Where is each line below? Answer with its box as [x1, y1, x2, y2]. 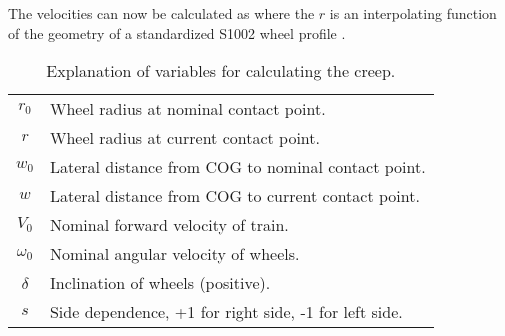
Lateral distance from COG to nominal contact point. [49, 155, 426, 179]
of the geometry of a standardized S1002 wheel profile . [8, 22, 346, 43]
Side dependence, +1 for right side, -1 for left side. [49, 300, 403, 324]
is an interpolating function [329, 3, 497, 23]
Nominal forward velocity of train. [49, 213, 289, 237]
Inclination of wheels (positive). [49, 271, 271, 295]
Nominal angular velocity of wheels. [49, 242, 300, 266]
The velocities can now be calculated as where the [8, 3, 315, 23]
